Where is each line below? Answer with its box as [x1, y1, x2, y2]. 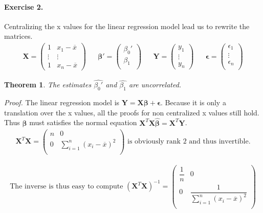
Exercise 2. [4, 1, 43, 12]
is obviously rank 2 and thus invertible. [127, 138, 251, 146]
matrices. [4, 31, 33, 41]
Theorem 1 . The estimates [4, 79, 92, 90]
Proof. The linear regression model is [4, 97, 120, 108]
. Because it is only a [161, 97, 226, 108]
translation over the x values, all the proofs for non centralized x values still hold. [4, 107, 259, 117]
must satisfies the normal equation [29, 117, 137, 128]
